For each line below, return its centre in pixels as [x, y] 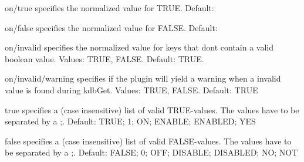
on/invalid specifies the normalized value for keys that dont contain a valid [139, 47]
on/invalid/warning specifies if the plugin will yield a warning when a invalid [143, 78]
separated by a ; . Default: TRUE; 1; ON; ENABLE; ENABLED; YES [130, 121]
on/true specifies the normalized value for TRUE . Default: [109, 8]
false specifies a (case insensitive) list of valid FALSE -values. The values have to [148, 141]
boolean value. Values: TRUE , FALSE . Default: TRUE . [104, 58]
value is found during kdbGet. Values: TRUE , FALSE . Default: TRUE [131, 90]
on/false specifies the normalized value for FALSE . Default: [111, 27]
